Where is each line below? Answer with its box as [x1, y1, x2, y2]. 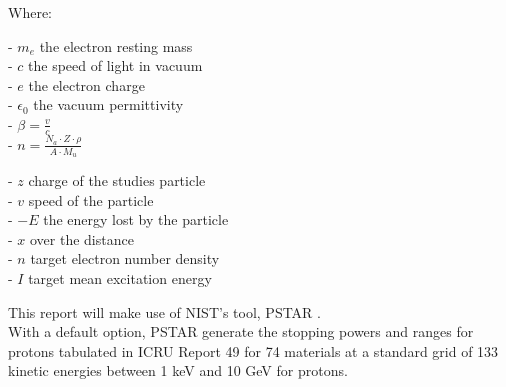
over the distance [30, 228, 134, 249]
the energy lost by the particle [43, 209, 229, 230]
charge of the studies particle [28, 170, 206, 191]
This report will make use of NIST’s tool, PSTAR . [8, 301, 321, 322]
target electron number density [30, 248, 220, 269]
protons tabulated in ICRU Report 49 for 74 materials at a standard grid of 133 [8, 340, 499, 361]
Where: [8, 2, 52, 22]
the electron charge [28, 74, 145, 95]
